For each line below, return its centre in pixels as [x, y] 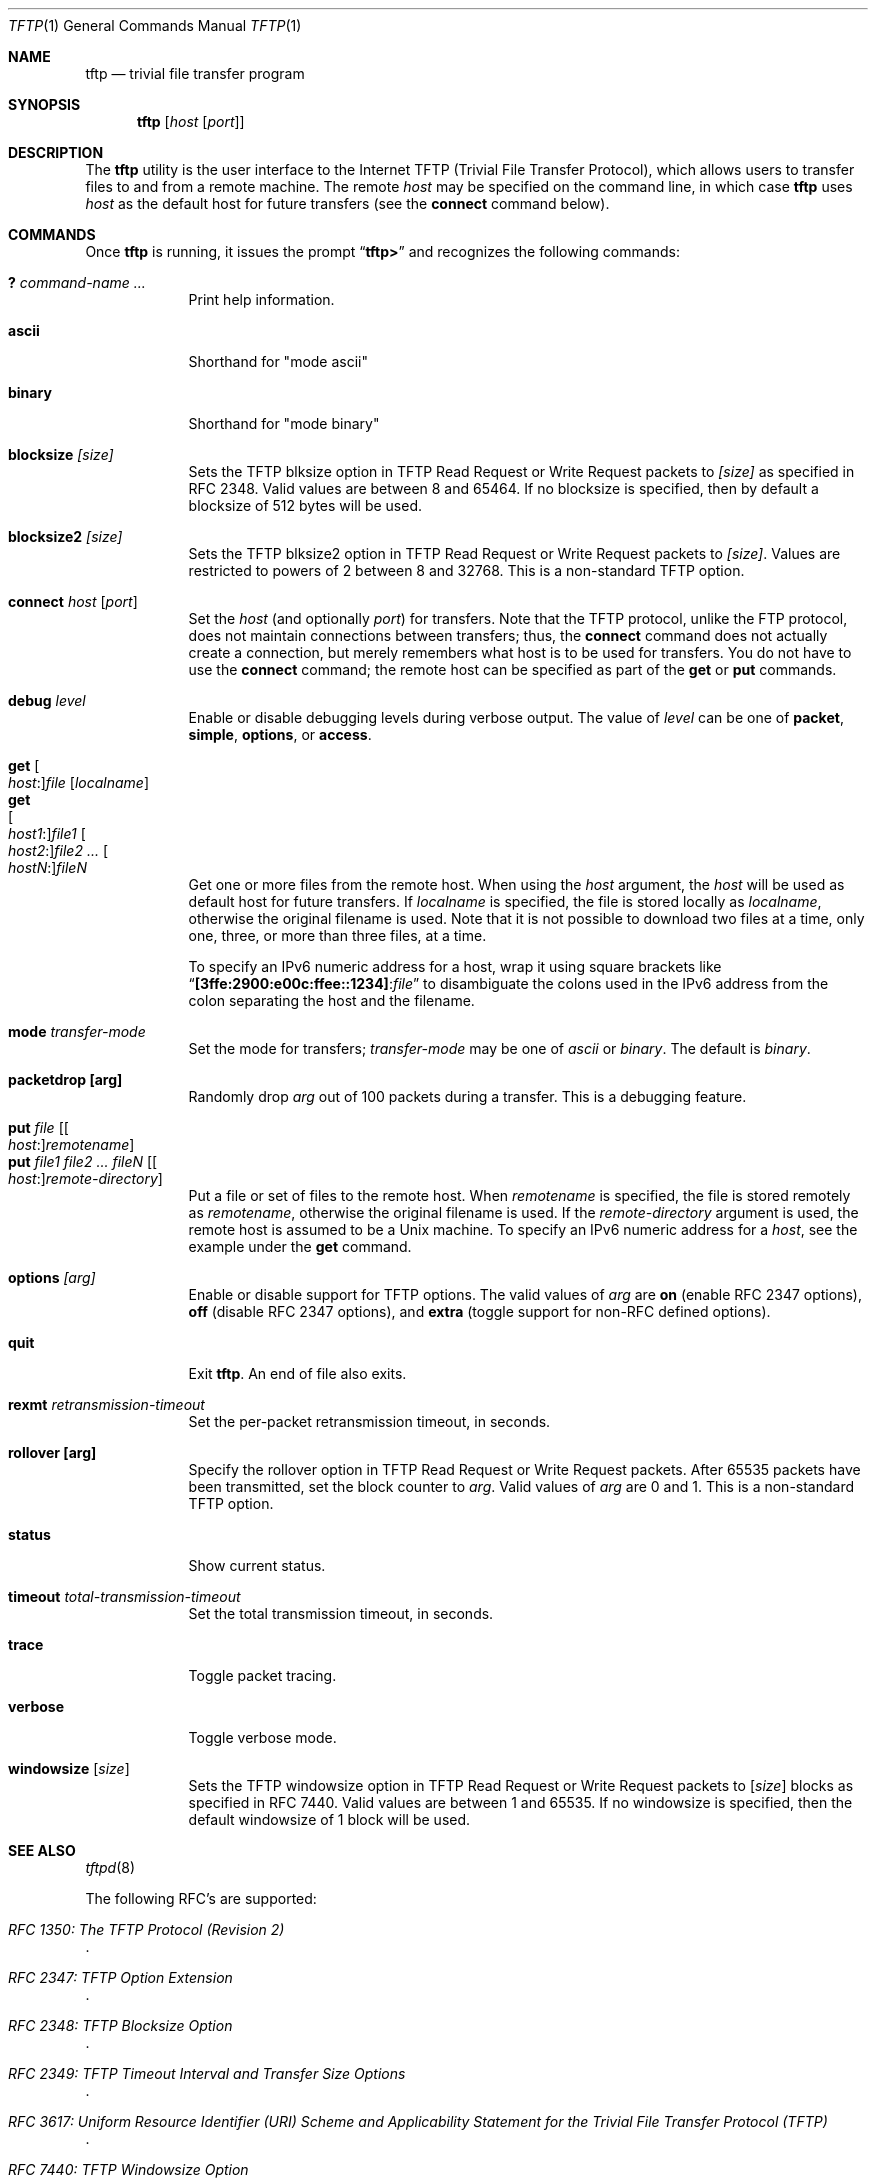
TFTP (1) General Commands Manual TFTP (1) [155, 25]
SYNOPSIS [44, 104]
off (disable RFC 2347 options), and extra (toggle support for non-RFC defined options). [479, 1311]
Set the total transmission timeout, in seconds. [341, 1613]
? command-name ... [77, 282]
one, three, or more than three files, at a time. [337, 935]
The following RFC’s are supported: [201, 1898]
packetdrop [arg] [65, 1079]
